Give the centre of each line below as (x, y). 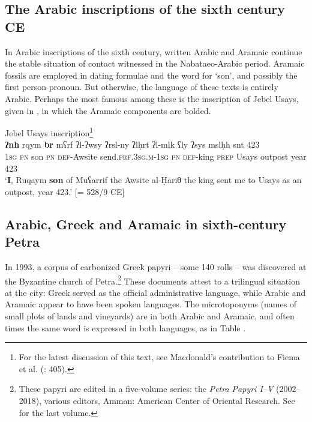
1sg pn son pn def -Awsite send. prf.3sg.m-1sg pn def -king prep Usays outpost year (156, 156)
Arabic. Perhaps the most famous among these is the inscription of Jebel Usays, (152, 98)
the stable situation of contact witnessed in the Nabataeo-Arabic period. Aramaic (155, 63)
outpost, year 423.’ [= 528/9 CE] (65, 191)
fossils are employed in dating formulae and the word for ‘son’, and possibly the (151, 75)
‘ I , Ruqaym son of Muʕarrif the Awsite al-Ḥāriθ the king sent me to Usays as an (153, 180)
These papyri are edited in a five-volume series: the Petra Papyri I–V (146, 389)
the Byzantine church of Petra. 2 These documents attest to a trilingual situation (152, 280)
